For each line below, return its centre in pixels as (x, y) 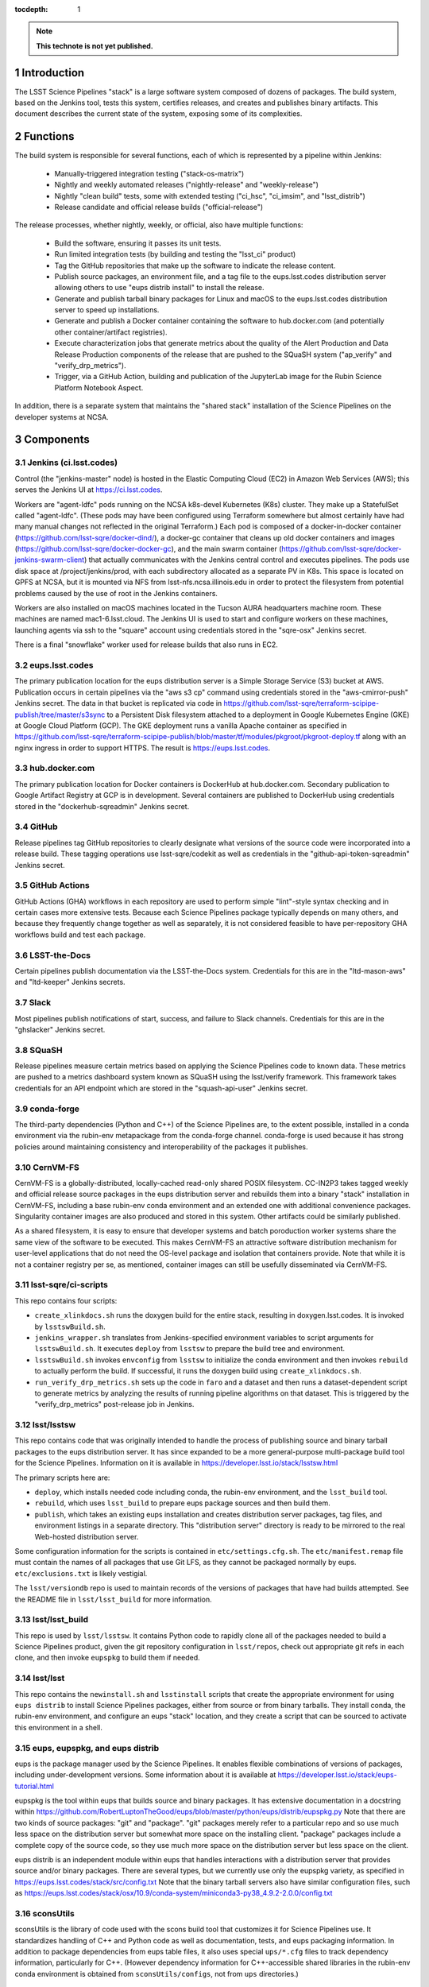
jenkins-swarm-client (50, 560)
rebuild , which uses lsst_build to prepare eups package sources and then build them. (183, 1503)
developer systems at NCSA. (62, 416)
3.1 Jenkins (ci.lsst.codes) (66, 463)
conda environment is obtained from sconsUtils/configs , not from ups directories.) (157, 1973)
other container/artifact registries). (111, 332)
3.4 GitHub (37, 827)
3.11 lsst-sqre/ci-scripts (62, 1285)
